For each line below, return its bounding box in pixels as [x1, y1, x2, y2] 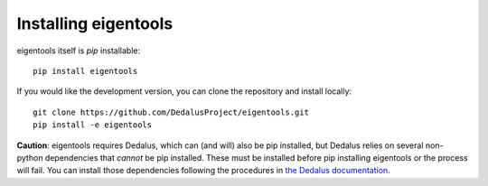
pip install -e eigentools [33, 120, 153, 130]
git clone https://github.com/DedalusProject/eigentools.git [33, 107, 309, 117]
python [16, 152, 43, 163]
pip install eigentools [33, 66, 138, 76]
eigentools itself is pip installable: [16, 45, 141, 56]
